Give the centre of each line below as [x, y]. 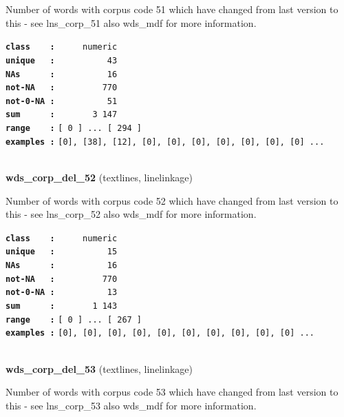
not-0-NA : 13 [62, 293]
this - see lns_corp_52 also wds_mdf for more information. [131, 214]
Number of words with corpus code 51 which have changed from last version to [172, 9]
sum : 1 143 [62, 306]
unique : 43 [62, 60]
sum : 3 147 [62, 115]
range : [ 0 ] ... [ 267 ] [74, 319]
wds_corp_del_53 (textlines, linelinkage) [99, 368]
